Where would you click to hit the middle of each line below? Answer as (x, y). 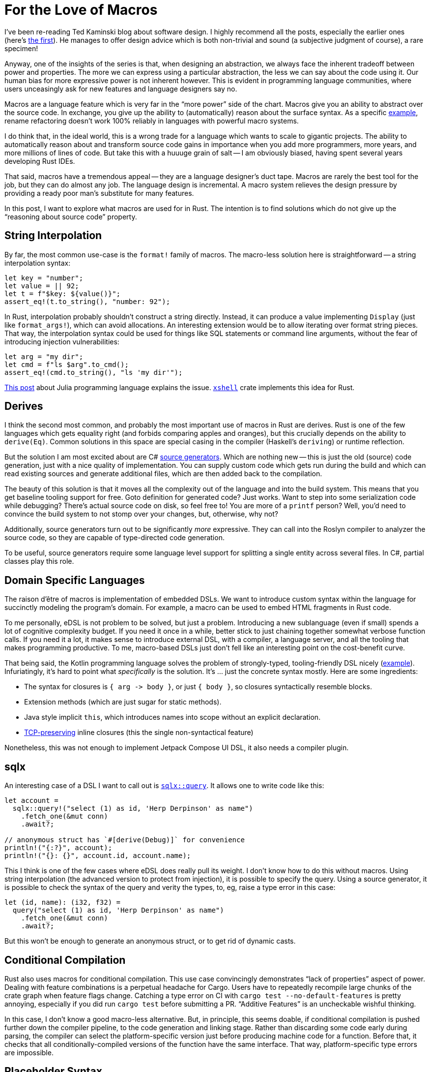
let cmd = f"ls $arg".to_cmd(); (67, 364)
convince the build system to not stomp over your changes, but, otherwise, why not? (141, 514)
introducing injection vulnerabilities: (62, 341)
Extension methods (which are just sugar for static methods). (123, 702)
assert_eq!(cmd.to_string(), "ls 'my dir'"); (94, 372)
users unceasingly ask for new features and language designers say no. (121, 89)
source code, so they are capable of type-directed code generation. (115, 538)
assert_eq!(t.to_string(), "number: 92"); (87, 301)
